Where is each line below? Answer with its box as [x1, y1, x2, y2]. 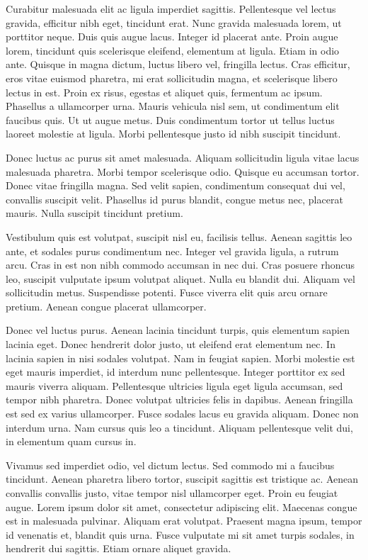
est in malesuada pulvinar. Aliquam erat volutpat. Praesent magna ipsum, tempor [6, 513, 362, 528]
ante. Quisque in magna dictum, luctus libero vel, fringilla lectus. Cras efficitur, [6, 57, 350, 72]
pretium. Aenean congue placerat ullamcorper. [6, 298, 207, 313]
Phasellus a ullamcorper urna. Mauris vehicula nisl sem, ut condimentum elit [6, 99, 340, 113]
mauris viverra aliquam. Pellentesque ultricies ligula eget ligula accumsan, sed [6, 378, 343, 393]
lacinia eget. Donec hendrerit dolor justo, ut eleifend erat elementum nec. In [6, 337, 335, 352]
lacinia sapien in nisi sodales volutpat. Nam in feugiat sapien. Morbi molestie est [6, 350, 355, 365]
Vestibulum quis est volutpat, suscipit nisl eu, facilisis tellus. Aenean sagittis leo [6, 229, 352, 244]
